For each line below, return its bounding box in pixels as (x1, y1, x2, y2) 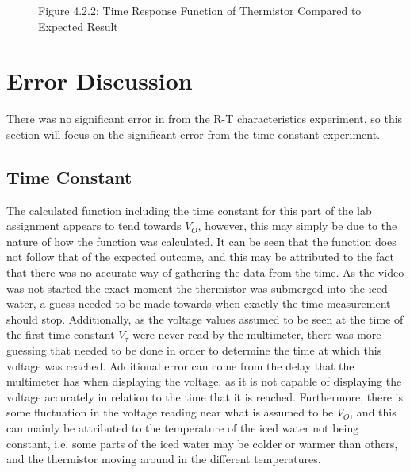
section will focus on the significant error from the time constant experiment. (6, 125, 381, 142)
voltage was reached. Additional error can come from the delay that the (6, 357, 354, 374)
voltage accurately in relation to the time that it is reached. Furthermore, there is (6, 388, 403, 405)
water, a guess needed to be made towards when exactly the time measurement (6, 295, 391, 312)
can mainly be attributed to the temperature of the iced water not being (6, 420, 359, 436)
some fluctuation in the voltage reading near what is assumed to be (6, 404, 334, 420)
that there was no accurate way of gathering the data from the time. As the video (6, 264, 404, 281)
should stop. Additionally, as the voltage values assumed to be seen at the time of (6, 310, 404, 327)
